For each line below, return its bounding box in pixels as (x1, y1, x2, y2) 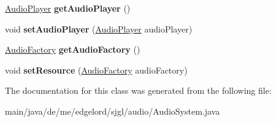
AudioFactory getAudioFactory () (5, 43, 140, 56)
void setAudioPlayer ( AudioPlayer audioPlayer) (5, 22, 193, 35)
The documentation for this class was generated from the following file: (5, 84, 272, 97)
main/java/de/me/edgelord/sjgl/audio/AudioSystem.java (5, 104, 220, 117)
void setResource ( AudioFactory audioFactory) (5, 63, 188, 76)
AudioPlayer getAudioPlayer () (5, 2, 131, 14)
